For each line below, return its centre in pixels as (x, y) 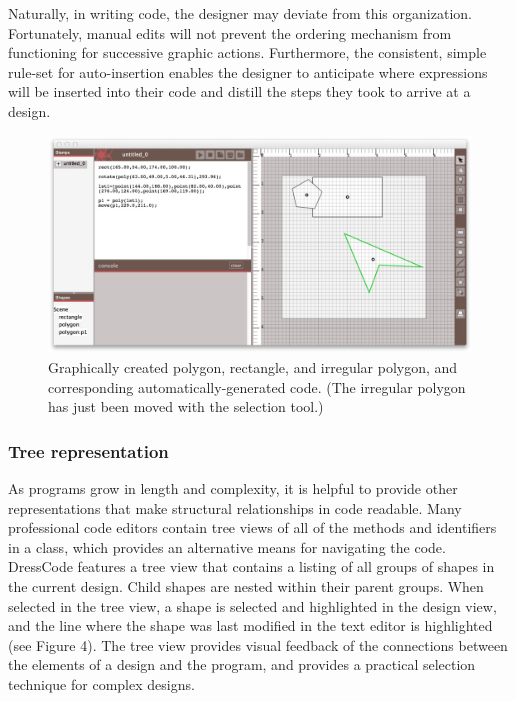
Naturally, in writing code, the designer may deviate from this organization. (240, 13)
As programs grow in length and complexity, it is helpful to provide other (233, 487)
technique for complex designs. (101, 683)
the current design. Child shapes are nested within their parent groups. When (246, 585)
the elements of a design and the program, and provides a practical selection (242, 664)
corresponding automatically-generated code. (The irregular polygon (257, 386)
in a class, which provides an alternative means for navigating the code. (227, 546)
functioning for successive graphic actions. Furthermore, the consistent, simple (247, 52)
